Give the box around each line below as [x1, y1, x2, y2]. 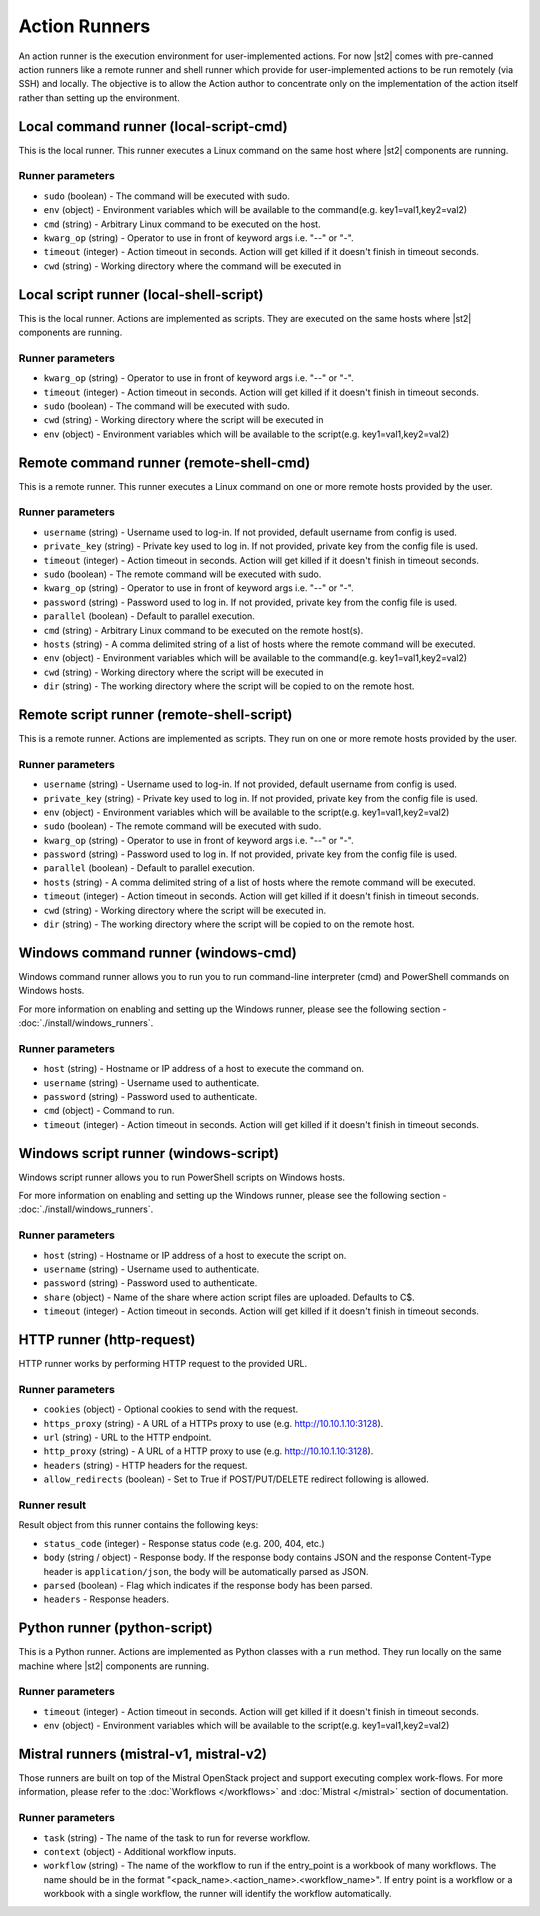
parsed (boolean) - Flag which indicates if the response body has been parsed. [43, 1579, 373, 1591]
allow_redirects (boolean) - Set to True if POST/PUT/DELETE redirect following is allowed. [43, 1473, 429, 1485]
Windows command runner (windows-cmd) [18, 944, 297, 961]
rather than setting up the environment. [18, 91, 180, 104]
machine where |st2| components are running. [18, 1660, 210, 1672]
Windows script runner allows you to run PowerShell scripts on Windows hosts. [18, 1171, 345, 1183]
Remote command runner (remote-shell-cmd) [18, 454, 311, 471]
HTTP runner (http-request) [18, 1331, 196, 1348]
